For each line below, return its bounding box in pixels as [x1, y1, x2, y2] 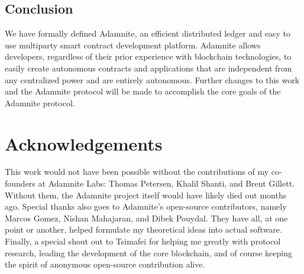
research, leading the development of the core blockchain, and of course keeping [5, 246, 293, 259]
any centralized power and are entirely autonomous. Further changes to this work [5, 73, 300, 86]
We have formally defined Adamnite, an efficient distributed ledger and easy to [5, 27, 290, 40]
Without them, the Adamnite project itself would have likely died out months [5, 188, 287, 201]
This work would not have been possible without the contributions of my [5, 165, 269, 178]
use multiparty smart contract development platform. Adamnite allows [5, 38, 261, 51]
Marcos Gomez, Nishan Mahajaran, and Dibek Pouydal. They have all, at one [5, 211, 288, 224]
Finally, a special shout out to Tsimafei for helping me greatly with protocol [5, 235, 281, 247]
